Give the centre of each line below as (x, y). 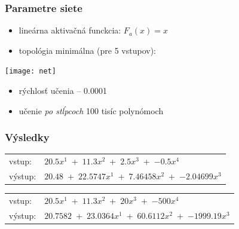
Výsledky (27, 137)
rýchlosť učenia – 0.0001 (63, 91)
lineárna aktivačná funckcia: (70, 30)
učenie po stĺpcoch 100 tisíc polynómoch (91, 110)
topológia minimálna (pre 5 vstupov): (88, 50)
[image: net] (30, 71)
